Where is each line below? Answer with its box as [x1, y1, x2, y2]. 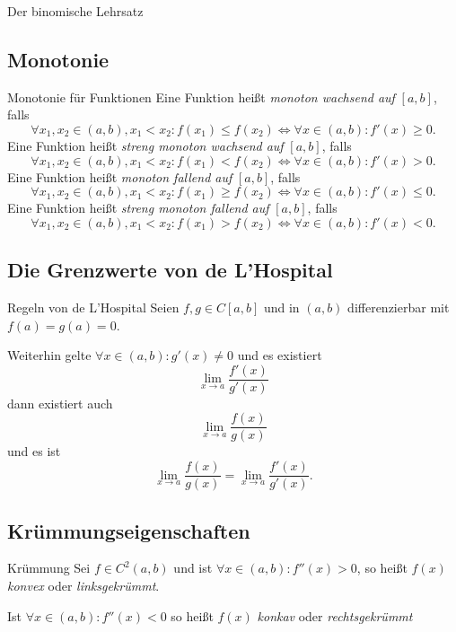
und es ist [7, 442, 61, 461]
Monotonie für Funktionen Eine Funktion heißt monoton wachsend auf [7, 87, 395, 106]
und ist [173, 558, 213, 577]
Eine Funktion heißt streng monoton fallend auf [7, 198, 269, 217]
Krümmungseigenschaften [7, 516, 250, 544]
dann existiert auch [7, 393, 113, 412]
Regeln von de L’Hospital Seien [7, 297, 180, 316]
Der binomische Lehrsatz [7, 2, 144, 20]
